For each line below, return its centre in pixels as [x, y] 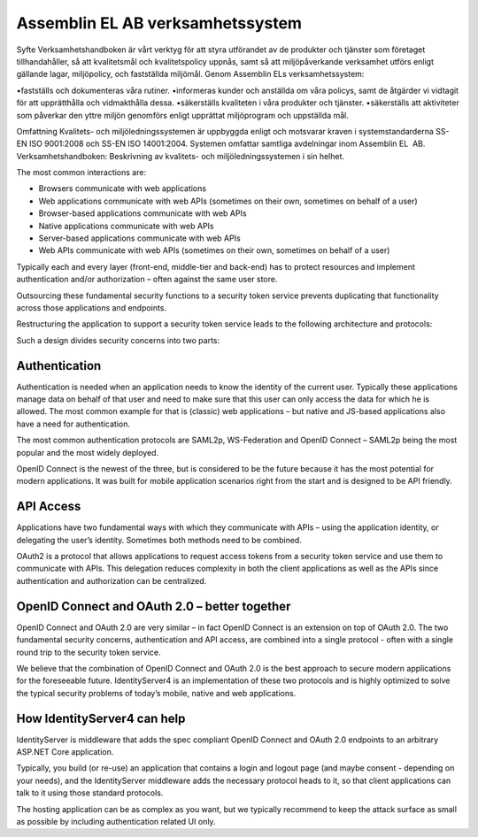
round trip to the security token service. [89, 652]
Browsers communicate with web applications [123, 188]
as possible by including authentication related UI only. [116, 821]
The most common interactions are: [81, 173]
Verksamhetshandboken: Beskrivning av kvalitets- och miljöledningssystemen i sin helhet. [181, 156]
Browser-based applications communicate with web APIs [143, 213]
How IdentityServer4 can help [101, 718]
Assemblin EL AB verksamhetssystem [159, 23]
